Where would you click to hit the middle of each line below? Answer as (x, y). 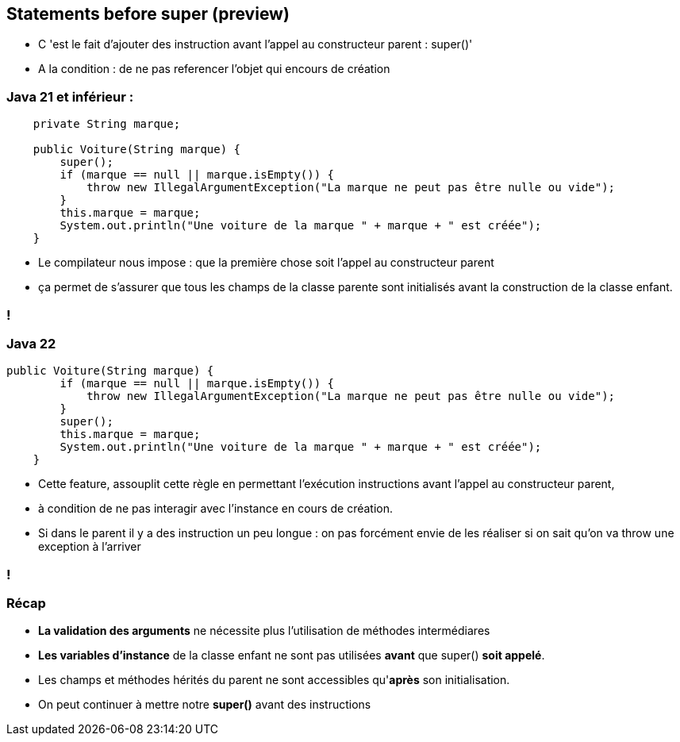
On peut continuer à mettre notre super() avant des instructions (205, 705)
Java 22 (31, 343)
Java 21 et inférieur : (70, 96)
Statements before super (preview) (148, 14)
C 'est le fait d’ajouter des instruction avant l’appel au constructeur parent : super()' (255, 44)
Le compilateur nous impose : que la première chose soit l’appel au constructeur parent (266, 263)
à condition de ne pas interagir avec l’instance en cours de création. (216, 509)
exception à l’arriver (90, 547)
